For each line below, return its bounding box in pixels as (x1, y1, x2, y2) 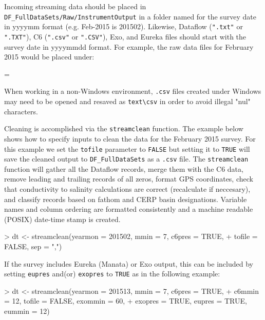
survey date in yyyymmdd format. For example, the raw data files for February (4, 41, 254, 52)
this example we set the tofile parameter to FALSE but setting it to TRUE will (4, 143, 250, 154)
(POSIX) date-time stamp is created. (4, 213, 121, 224)
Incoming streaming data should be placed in (4, 1, 146, 11)
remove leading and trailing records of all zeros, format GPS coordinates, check (4, 173, 253, 184)
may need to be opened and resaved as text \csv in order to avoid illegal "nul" (4, 96, 251, 106)
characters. (4, 106, 38, 116)
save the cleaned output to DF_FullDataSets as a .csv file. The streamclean (4, 153, 249, 164)
